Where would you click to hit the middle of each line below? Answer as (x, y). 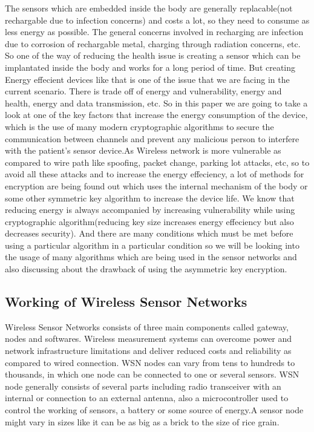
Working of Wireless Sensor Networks (126, 302)
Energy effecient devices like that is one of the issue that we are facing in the (147, 79)
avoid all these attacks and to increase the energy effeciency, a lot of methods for (155, 174)
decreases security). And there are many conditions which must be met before (149, 233)
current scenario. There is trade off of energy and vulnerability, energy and (143, 91)
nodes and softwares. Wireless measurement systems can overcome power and (149, 339)
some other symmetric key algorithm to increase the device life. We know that (150, 198)
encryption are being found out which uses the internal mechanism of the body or (156, 185)
